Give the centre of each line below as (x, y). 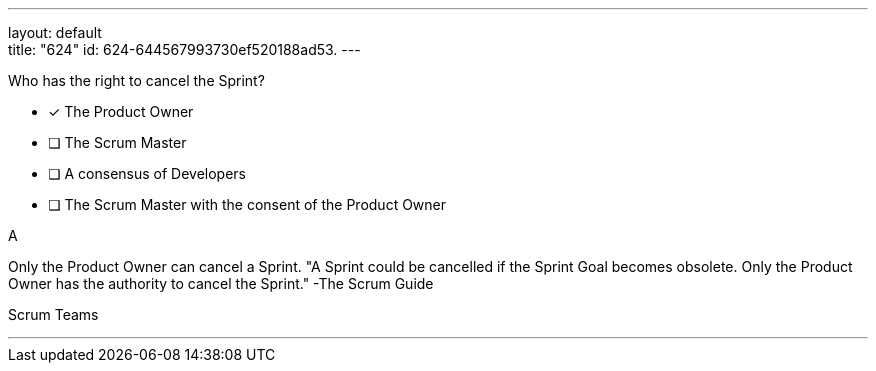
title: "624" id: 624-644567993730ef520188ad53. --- (184, 49)
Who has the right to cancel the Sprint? (136, 80)
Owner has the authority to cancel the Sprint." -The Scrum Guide (221, 283)
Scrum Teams (53, 314)
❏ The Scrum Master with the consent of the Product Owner (247, 204)
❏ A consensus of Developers (147, 173)
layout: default (55, 32)
